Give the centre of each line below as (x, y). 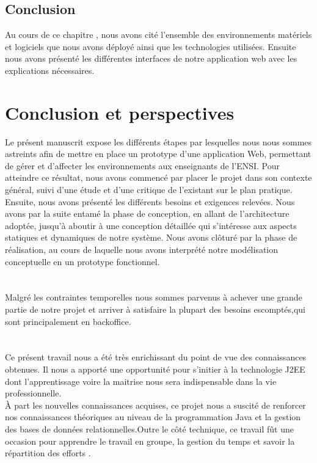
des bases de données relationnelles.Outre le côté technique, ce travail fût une (149, 428)
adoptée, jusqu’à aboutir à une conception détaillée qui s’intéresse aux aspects (151, 225)
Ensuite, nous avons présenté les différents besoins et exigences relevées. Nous (150, 201)
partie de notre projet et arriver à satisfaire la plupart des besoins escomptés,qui (155, 309)
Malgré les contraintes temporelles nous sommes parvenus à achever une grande (154, 297)
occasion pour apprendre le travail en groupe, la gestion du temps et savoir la (150, 441)
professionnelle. (33, 393)
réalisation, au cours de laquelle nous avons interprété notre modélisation (142, 250)
